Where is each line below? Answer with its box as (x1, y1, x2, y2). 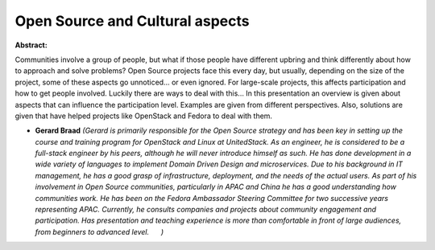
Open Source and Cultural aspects (14, 12, 250, 30)
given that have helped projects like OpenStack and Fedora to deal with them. (14, 111, 273, 121)
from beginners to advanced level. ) (35, 227, 164, 236)
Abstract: (14, 40, 48, 50)
